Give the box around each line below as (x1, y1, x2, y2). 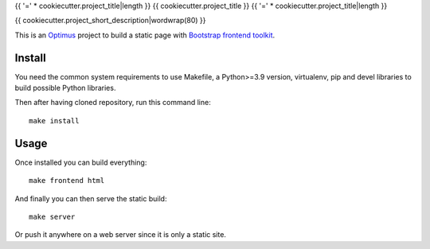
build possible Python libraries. (14, 84, 116, 93)
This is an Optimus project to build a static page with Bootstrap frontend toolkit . (14, 30, 276, 40)
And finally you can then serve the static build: (14, 193, 167, 203)
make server (29, 212, 76, 221)
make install (29, 116, 80, 125)
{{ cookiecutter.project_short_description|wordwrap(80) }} (14, 16, 206, 25)
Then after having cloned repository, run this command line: (14, 98, 211, 107)
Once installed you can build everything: (14, 158, 147, 167)
